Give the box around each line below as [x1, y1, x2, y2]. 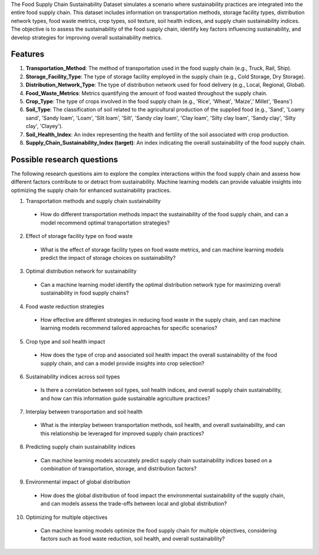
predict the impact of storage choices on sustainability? [40, 254, 176, 262]
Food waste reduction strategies [25, 303, 105, 310]
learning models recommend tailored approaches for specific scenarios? [40, 325, 218, 332]
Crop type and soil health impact [25, 338, 106, 345]
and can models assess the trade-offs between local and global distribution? [40, 500, 227, 507]
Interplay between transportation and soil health [25, 408, 143, 416]
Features [11, 49, 44, 59]
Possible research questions [11, 154, 118, 165]
